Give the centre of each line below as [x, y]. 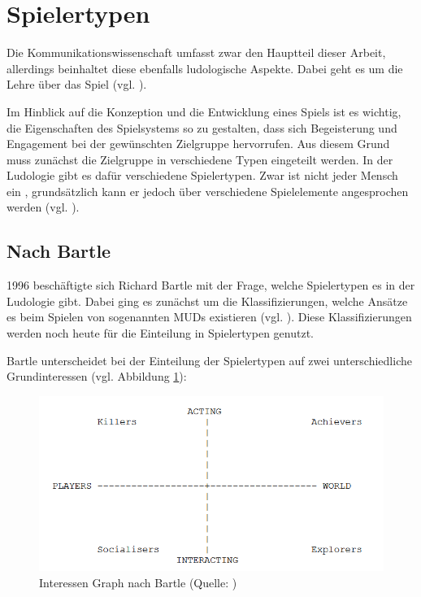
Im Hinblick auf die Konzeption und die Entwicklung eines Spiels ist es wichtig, [204, 111]
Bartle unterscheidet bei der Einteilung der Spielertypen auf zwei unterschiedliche [209, 360]
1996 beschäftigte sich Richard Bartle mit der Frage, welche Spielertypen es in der [211, 285]
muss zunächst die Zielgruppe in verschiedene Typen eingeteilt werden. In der [200, 159]
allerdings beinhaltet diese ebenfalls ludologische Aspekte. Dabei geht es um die [205, 68]
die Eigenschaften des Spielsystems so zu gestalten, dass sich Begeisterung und [202, 127]
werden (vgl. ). [43, 207]
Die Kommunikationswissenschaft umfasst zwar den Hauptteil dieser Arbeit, [196, 52]
